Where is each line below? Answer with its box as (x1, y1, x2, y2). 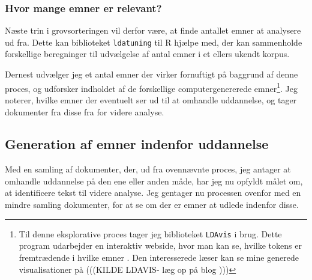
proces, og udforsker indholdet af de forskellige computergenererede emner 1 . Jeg (5, 80, 298, 94)
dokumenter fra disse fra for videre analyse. (5, 105, 164, 118)
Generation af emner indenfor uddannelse (5, 135, 269, 153)
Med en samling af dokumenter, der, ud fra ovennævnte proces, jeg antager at (5, 163, 291, 175)
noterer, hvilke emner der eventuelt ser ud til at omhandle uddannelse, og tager (5, 93, 297, 106)
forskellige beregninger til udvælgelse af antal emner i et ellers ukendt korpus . (5, 47, 290, 60)
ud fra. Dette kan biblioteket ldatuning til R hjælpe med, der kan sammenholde (5, 35, 302, 48)
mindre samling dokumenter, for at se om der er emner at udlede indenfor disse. (5, 198, 299, 211)
